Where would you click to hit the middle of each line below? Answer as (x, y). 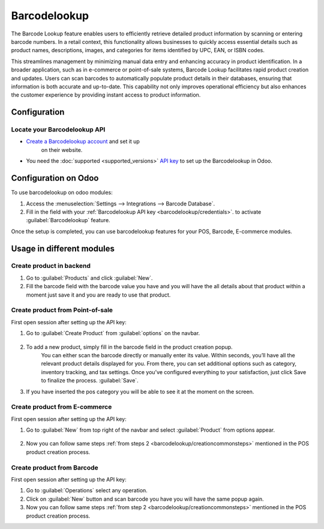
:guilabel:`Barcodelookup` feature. (68, 220)
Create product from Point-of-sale (62, 310)
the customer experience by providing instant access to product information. (106, 95)
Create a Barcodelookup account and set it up (83, 142)
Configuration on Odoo (55, 178)
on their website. (62, 150)
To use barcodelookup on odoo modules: (62, 193)
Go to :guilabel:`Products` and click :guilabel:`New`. (89, 278)
